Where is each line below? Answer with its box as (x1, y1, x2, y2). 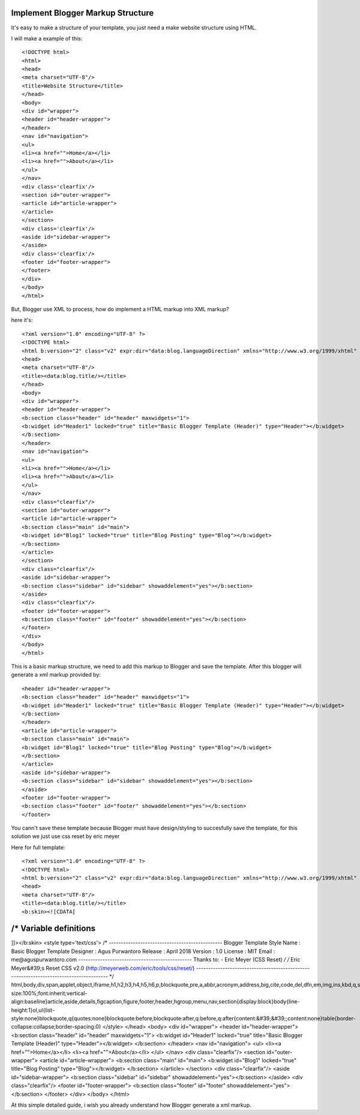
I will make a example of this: (11, 35, 83, 42)
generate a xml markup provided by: (11, 671, 101, 678)
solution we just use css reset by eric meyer (11, 833, 120, 840)
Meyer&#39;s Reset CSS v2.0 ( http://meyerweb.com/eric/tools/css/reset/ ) (11, 964, 195, 972)
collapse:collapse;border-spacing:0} (11, 1023, 101, 1030)
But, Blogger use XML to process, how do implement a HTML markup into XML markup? (11, 306, 229, 313)
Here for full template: (11, 843, 65, 851)
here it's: (11, 317, 33, 324)
